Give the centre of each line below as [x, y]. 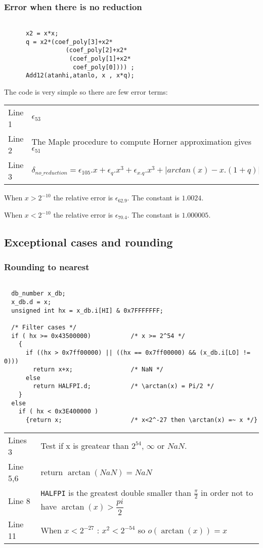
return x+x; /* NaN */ [98, 370]
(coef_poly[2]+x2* [96, 50]
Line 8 [19, 501]
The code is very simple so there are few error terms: [86, 91]
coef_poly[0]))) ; [104, 67]
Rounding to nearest [47, 267]
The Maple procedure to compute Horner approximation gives [141, 142]
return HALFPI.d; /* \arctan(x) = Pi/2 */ [124, 386]
